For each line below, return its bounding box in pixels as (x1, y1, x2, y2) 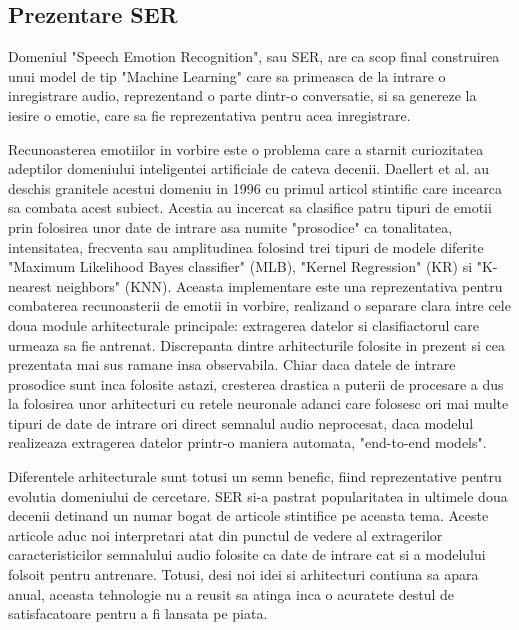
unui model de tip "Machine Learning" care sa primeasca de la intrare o (8, 65, 446, 86)
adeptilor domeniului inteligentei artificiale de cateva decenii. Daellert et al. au (8, 158, 489, 179)
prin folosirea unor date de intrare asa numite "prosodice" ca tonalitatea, (8, 216, 453, 237)
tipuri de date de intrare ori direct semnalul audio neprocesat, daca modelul (8, 412, 474, 433)
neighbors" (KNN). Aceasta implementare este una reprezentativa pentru (56, 275, 503, 296)
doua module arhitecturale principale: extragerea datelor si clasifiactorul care (8, 314, 480, 335)
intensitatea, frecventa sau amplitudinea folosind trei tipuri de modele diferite (8, 236, 484, 257)
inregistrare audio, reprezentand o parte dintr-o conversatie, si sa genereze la (8, 85, 477, 106)
